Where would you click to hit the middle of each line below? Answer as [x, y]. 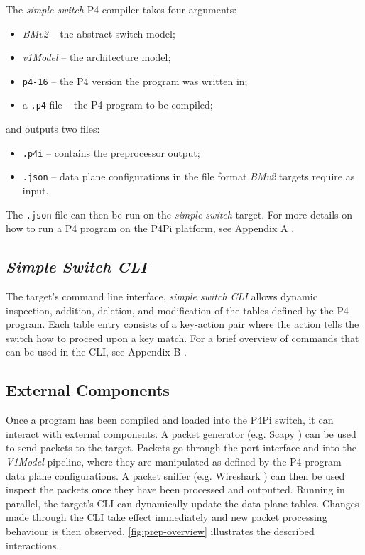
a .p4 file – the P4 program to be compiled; [118, 105]
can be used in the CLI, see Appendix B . [96, 352]
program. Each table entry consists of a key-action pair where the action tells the [182, 324]
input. [36, 190]
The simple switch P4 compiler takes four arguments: [121, 9]
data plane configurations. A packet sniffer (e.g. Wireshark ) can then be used [175, 475]
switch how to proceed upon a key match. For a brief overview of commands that [182, 337]
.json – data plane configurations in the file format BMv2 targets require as [189, 176]
